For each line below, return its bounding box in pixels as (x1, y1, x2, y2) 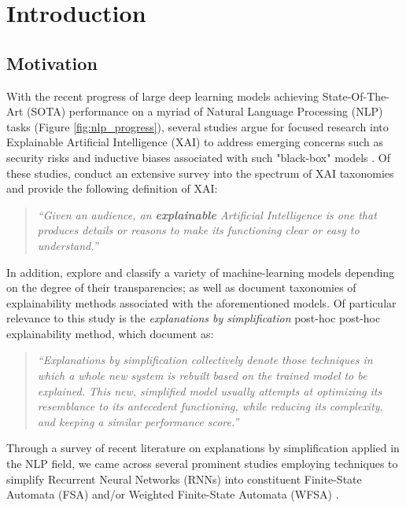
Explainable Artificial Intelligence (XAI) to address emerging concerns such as (6, 134, 384, 150)
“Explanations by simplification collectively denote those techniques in (37, 352, 373, 368)
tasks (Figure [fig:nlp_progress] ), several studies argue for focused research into (6, 118, 389, 134)
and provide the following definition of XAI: (6, 180, 218, 197)
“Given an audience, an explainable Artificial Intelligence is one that (37, 206, 377, 223)
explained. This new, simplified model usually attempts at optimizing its (37, 382, 382, 399)
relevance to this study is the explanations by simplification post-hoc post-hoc (6, 310, 381, 326)
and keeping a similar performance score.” (37, 413, 239, 429)
